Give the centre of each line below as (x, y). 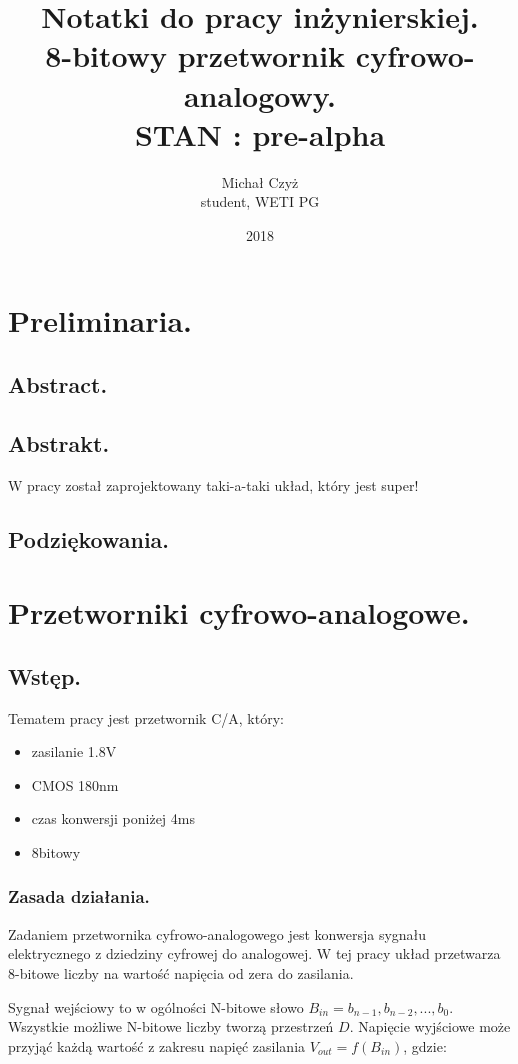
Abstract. (58, 384)
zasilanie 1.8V (74, 751)
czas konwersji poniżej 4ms (113, 818)
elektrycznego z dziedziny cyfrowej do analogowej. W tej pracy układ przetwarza (254, 953)
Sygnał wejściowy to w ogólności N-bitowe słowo (156, 1006)
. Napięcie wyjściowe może (430, 1026)
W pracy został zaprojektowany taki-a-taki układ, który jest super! (213, 484)
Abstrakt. (59, 442)
